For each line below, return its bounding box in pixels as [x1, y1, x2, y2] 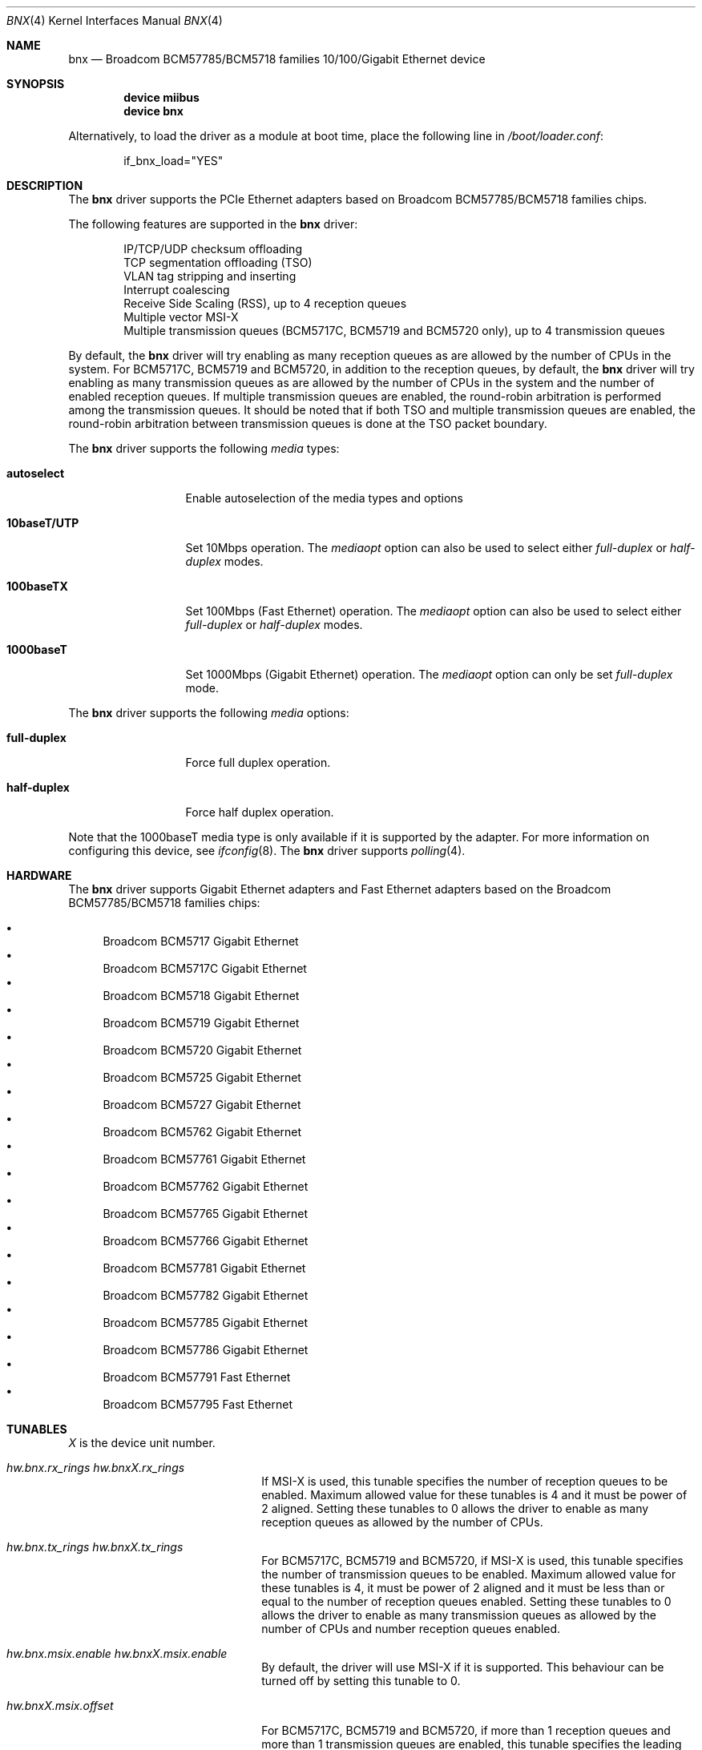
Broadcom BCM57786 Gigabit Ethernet [103, 1343, 309, 1357]
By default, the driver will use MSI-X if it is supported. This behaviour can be [261, 1660, 664, 1674]
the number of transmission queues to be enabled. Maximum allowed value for [261, 1567, 676, 1581]
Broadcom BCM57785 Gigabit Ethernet [103, 1316, 309, 1329]
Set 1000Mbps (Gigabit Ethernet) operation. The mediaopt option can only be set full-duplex [185, 667, 673, 681]
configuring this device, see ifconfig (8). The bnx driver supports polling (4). [68, 844, 466, 857]
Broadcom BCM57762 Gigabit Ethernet [103, 1179, 309, 1193]
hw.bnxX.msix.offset [6, 1699, 114, 1712]
